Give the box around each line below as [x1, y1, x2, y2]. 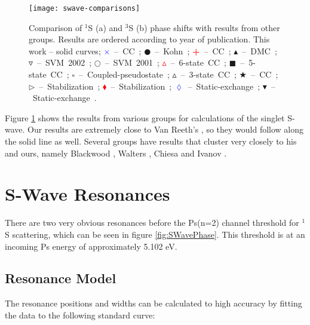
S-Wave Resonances [5, 182, 170, 206]
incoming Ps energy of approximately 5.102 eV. [5, 240, 177, 252]
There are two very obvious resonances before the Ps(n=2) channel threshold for [5, 216, 299, 229]
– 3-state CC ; [180, 68, 237, 81]
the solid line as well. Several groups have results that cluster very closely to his [5, 135, 297, 147]
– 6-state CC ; [170, 56, 227, 69]
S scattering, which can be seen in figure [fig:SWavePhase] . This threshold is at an [5, 228, 305, 240]
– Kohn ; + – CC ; [155, 44, 231, 57]
